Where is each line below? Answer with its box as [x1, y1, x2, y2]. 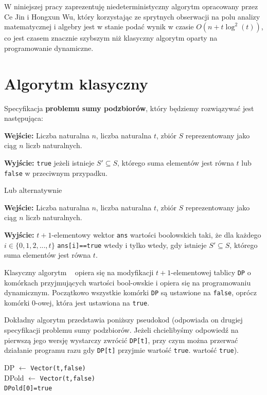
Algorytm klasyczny [4, 73, 148, 94]
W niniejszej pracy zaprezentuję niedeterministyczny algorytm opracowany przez [4, 1, 258, 11]
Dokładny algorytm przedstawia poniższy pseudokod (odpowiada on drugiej [4, 314, 243, 325]
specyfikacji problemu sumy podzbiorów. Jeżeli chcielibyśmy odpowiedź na [4, 325, 239, 335]
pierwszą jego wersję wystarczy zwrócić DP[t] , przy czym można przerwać [4, 334, 238, 345]
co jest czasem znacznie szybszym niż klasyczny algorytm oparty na [4, 32, 218, 43]
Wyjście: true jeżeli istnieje [4, 157, 95, 168]
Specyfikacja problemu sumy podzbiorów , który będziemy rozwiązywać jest [4, 102, 254, 113]
